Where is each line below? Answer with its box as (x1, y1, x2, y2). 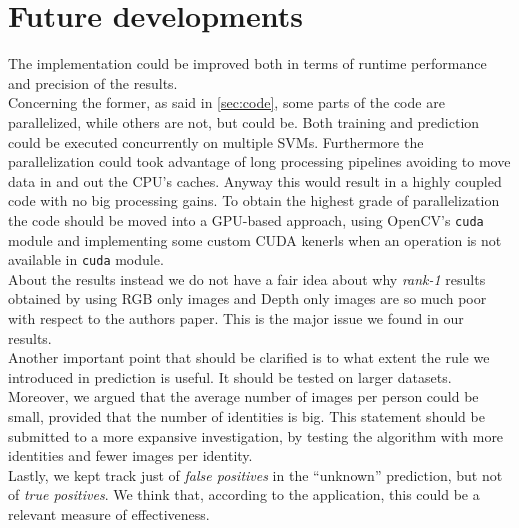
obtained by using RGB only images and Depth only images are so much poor (8, 288, 487, 309)
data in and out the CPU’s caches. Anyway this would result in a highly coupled (8, 170, 502, 191)
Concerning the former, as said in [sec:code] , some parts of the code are (8, 92, 445, 113)
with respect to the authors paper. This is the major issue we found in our (8, 307, 464, 328)
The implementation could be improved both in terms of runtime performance (8, 53, 487, 74)
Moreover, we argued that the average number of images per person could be (8, 386, 479, 407)
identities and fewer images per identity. (8, 445, 253, 466)
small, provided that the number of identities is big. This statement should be (8, 405, 485, 426)
